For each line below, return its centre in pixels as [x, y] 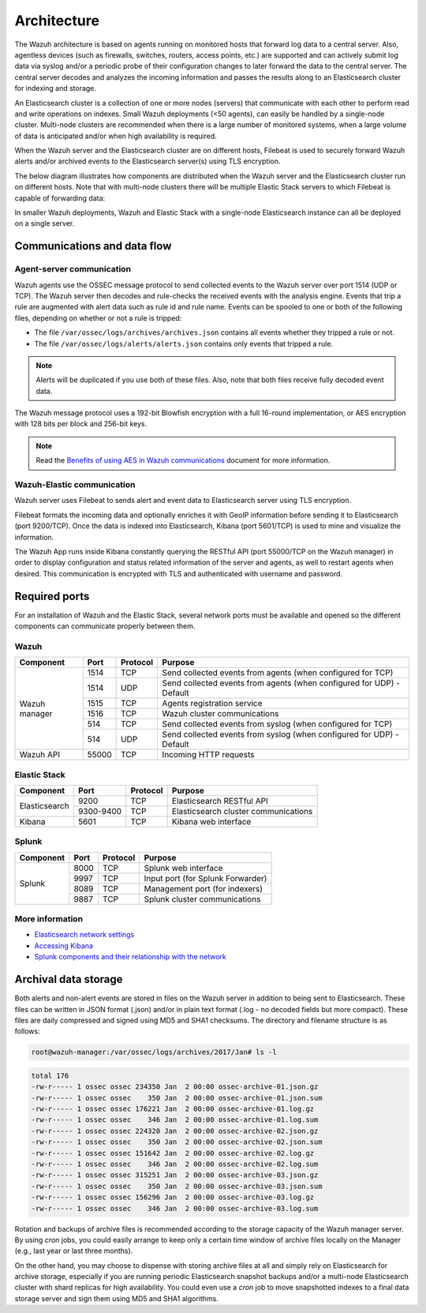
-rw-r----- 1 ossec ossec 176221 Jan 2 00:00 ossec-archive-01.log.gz [173, 1109]
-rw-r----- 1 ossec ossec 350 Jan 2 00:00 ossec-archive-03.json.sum [177, 1186]
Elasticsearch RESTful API [220, 801]
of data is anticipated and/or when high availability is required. [116, 136]
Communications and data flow [93, 246]
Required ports [52, 596]
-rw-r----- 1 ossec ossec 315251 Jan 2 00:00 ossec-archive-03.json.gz [175, 1175]
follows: [27, 1031]
